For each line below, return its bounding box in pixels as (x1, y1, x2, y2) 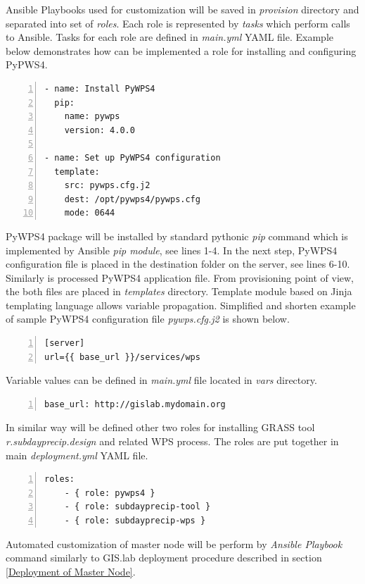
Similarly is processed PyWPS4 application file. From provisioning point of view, (6, 270, 354, 285)
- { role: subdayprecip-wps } (64, 516, 206, 526)
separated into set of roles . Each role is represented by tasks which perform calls (6, 15, 350, 30)
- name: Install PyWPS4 (44, 83, 155, 94)
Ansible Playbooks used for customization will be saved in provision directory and (6, 2, 359, 16)
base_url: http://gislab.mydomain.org (44, 399, 226, 409)
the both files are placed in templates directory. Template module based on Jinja (6, 284, 352, 299)
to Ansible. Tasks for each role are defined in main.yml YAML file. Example (6, 30, 333, 44)
